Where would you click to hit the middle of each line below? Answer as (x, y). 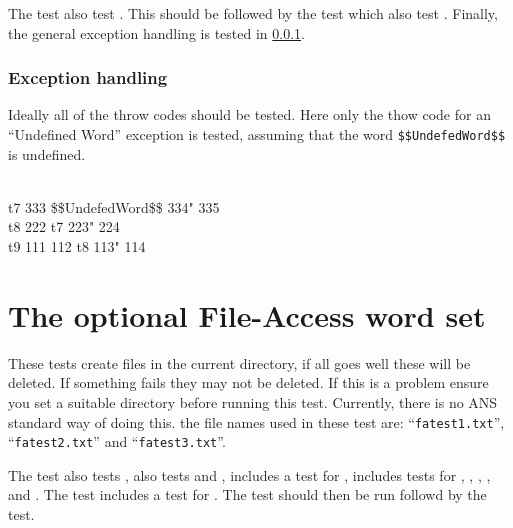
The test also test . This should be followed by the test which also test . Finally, (253, 13)
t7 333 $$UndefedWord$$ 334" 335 (114, 206)
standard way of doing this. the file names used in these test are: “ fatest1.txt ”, (256, 421)
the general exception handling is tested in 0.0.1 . (156, 32)
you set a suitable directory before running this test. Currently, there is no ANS (253, 401)
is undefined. (47, 153)
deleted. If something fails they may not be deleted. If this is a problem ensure (248, 382)
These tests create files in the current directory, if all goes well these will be (239, 362)
